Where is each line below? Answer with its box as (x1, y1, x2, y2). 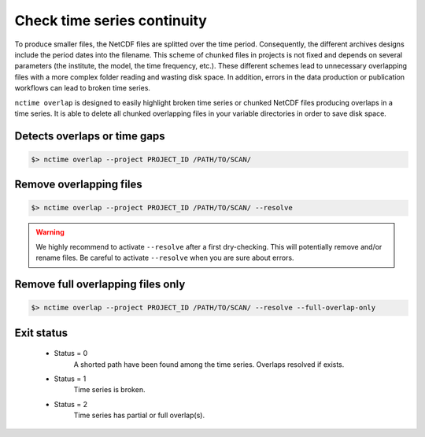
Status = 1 (54, 374, 87, 383)
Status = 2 (54, 399, 88, 409)
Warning (35, 228, 65, 237)
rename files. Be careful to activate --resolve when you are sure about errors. (35, 253, 294, 263)
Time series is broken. (73, 385, 146, 394)
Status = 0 (54, 349, 88, 358)
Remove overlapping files (14, 178, 143, 191)
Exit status (14, 326, 68, 339)
